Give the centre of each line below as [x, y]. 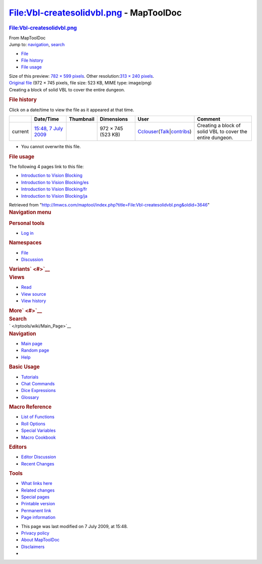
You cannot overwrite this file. [51, 146]
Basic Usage [24, 367]
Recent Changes [38, 463]
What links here [37, 483]
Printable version [38, 504]
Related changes [38, 490]
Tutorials [30, 377]
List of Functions [38, 417]
